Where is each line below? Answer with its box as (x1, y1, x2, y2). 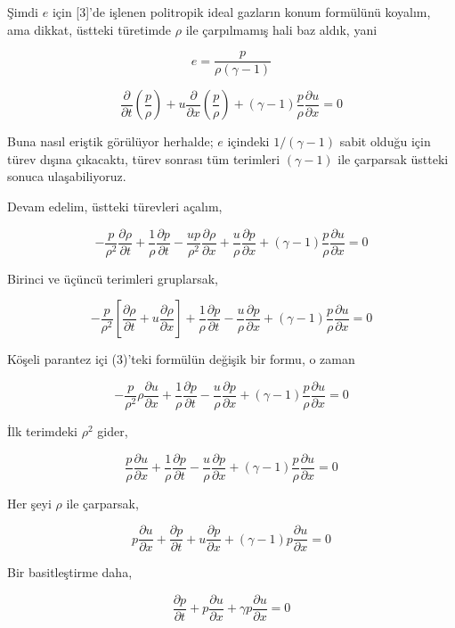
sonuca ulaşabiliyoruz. (7, 167, 126, 186)
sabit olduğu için (339, 132, 431, 151)
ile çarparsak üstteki (337, 149, 449, 168)
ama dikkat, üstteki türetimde (7, 20, 172, 38)
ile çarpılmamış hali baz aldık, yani (185, 20, 378, 38)
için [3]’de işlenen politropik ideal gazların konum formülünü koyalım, (52, 3, 431, 21)
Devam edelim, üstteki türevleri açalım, (7, 197, 223, 216)
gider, (97, 421, 128, 440)
